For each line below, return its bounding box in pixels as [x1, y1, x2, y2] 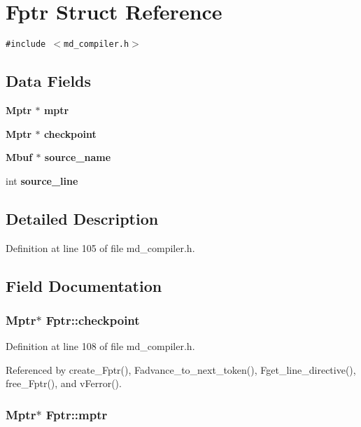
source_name [44, 150, 111, 164]
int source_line [6, 173, 78, 188]
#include [6, 39, 46, 50]
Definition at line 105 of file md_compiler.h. [6, 240, 195, 255]
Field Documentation [6, 274, 162, 296]
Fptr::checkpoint [45, 311, 140, 328]
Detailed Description [6, 207, 159, 229]
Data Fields [6, 70, 92, 92]
